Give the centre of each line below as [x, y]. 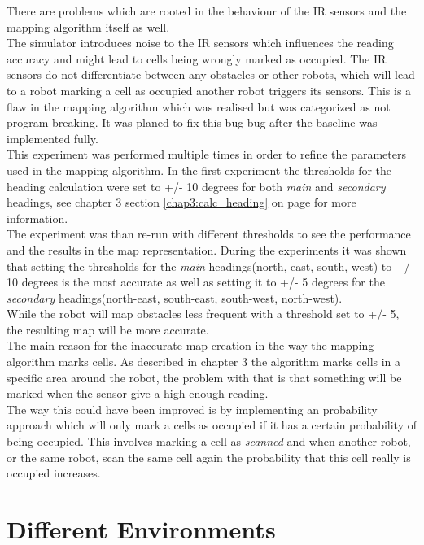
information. [37, 218]
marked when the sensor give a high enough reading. [138, 393]
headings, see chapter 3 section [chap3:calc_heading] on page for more [181, 202]
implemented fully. [52, 138]
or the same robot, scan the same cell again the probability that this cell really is [209, 457]
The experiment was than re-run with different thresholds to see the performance [209, 234]
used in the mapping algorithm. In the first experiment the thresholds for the [199, 170]
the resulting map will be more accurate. [108, 329]
